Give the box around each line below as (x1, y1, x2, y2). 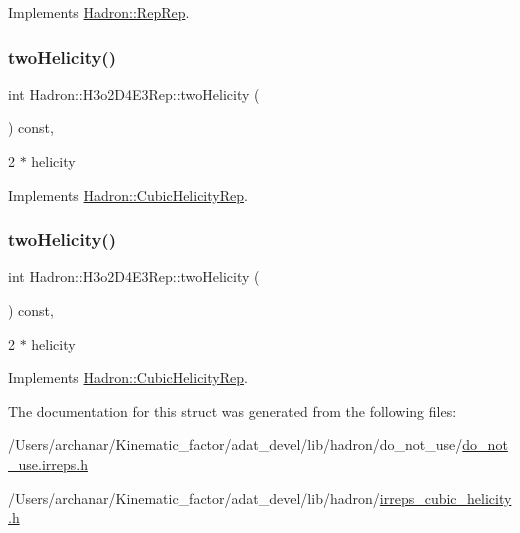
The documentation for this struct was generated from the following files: (8, 400, 457, 421)
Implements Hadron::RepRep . (8, 2, 190, 22)
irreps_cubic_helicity (379, 487, 512, 508)
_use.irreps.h (8, 453, 88, 474)
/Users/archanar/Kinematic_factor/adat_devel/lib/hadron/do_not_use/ (8, 434, 463, 455)
